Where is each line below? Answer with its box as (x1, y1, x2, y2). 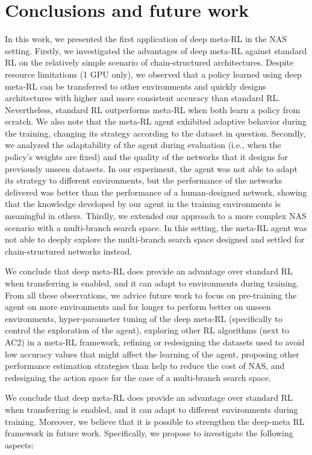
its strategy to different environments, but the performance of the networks (5, 174, 282, 187)
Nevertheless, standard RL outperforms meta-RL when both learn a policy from (5, 103, 301, 116)
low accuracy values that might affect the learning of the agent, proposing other (5, 347, 299, 360)
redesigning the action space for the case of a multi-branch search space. (5, 371, 271, 383)
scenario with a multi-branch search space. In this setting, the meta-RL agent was (5, 221, 307, 234)
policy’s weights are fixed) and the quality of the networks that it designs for (5, 150, 288, 163)
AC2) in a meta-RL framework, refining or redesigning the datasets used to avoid (5, 335, 305, 348)
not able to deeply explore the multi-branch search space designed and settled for (5, 233, 305, 246)
